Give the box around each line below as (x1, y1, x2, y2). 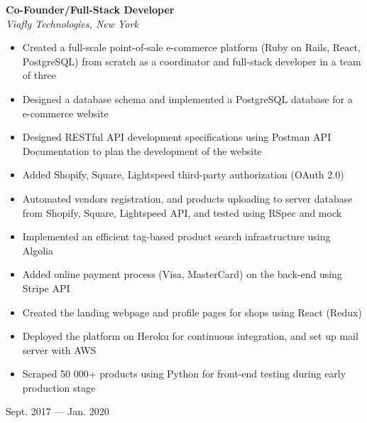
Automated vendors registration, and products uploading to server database (22, 191, 353, 205)
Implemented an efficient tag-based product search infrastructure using (22, 229, 331, 244)
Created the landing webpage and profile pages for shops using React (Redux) (22, 304, 362, 319)
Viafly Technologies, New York (6, 16, 138, 31)
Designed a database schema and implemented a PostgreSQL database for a (22, 91, 353, 106)
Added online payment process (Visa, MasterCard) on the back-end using (22, 267, 342, 282)
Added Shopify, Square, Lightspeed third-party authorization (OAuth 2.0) (22, 167, 344, 182)
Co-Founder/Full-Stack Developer (6, 2, 175, 16)
